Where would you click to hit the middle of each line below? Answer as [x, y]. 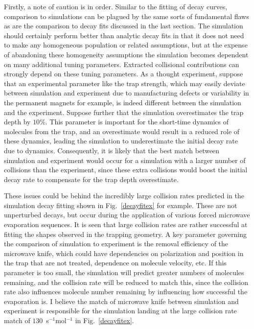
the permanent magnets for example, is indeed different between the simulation [123, 102]
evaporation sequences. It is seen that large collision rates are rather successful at [126, 224]
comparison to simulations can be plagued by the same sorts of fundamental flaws [127, 16]
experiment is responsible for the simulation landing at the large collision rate [120, 311]
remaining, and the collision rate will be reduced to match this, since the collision [126, 282]
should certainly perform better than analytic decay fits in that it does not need [124, 35]
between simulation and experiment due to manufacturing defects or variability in [127, 93]
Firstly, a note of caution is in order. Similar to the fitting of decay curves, [116, 6]
